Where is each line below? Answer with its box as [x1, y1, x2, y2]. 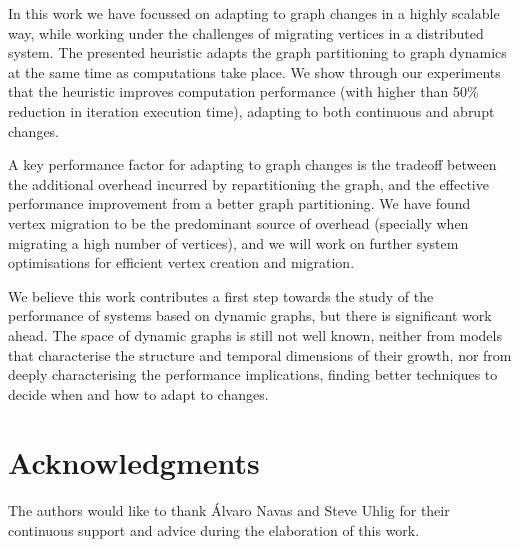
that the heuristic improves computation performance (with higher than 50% [8, 81, 479, 102]
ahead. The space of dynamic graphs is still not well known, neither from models [8, 324, 502, 345]
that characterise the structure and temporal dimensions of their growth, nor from [8, 344, 512, 365]
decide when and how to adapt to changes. [8, 383, 269, 404]
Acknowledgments [8, 442, 260, 483]
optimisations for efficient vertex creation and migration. [8, 252, 355, 273]
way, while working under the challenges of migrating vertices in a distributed [8, 22, 484, 43]
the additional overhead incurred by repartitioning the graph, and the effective [8, 173, 489, 194]
